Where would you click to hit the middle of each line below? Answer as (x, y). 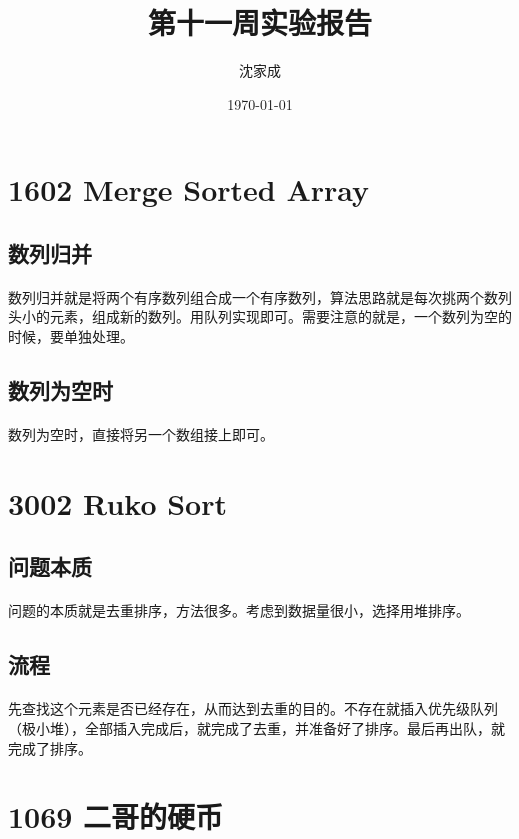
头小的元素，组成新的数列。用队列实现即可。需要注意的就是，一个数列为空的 (260, 316)
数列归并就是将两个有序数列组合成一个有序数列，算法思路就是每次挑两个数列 (260, 296)
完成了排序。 (50, 747)
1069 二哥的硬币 (116, 816)
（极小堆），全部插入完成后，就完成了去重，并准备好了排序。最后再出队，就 (256, 727)
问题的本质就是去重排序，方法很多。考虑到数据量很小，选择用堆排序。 (239, 610)
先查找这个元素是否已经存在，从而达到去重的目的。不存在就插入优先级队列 (253, 708)
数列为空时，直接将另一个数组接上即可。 (141, 434)
